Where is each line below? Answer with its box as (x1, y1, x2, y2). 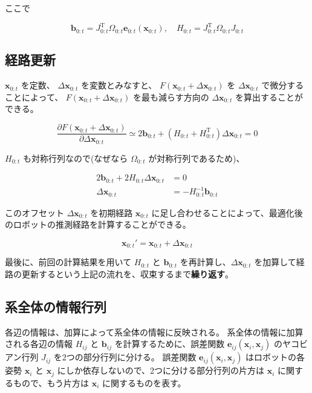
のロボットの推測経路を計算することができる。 (5, 218, 191, 231)
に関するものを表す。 (102, 376, 186, 389)
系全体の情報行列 (5, 297, 106, 315)
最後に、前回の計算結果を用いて (5, 256, 132, 268)
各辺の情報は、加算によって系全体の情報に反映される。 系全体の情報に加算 (5, 325, 304, 338)
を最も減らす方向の (133, 90, 209, 103)
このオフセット (5, 206, 64, 219)
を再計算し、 (180, 256, 231, 268)
